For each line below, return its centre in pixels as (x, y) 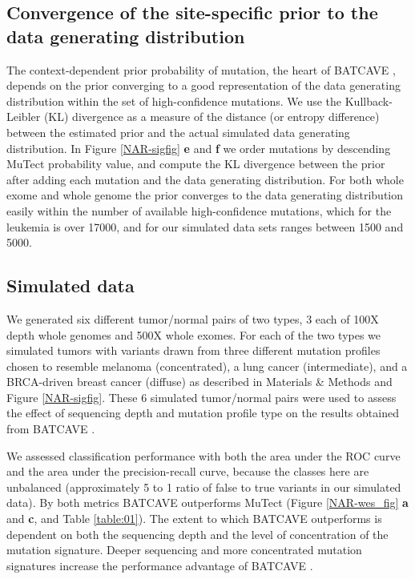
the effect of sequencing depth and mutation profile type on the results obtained (203, 413)
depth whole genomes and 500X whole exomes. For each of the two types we (194, 334)
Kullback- (369, 101)
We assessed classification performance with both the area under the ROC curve (203, 455)
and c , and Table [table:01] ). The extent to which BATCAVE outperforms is (194, 519)
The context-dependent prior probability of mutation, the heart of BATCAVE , (201, 69)
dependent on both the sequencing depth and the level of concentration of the (197, 534)
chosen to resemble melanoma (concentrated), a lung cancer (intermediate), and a (207, 366)
